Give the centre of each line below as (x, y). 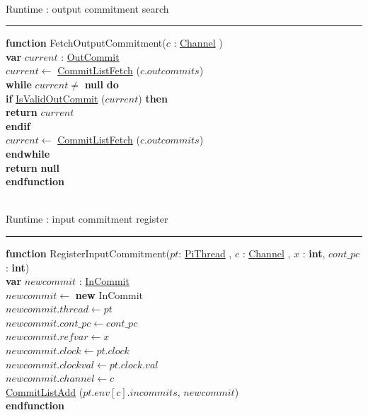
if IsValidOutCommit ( (56, 98)
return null (33, 167)
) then (153, 98)
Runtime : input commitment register (87, 219)
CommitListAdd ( (45, 391)
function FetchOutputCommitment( (86, 43)
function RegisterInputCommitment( (88, 253)
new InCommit (109, 294)
